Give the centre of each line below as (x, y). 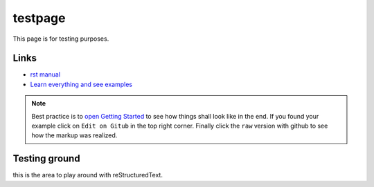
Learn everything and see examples (81, 84)
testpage (39, 18)
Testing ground (46, 159)
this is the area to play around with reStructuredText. (88, 175)
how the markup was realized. (74, 135)
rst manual (45, 75)
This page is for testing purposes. (61, 39)
